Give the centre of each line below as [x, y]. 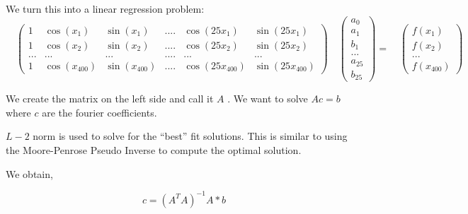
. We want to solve [268, 99]
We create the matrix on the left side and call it [110, 99]
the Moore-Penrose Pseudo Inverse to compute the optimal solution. [154, 149]
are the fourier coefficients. [99, 112]
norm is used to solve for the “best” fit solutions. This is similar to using [190, 136]
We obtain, [29, 173]
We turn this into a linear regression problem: [105, 8]
